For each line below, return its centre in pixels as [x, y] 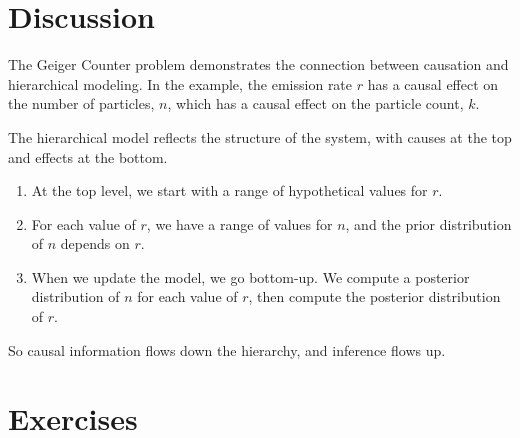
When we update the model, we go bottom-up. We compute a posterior [250, 276]
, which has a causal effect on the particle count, [315, 103]
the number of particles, [81, 103]
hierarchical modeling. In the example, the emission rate [180, 83]
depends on [95, 243]
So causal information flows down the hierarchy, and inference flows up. [227, 349]
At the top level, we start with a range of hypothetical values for [229, 190]
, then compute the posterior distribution [374, 296]
